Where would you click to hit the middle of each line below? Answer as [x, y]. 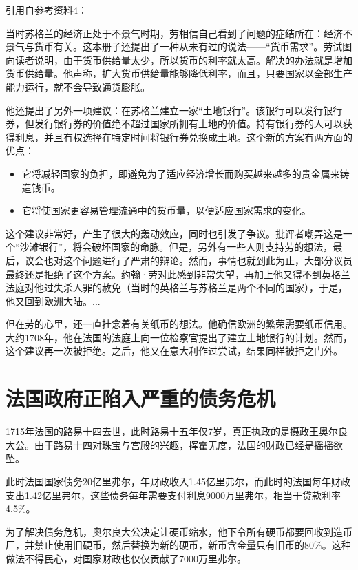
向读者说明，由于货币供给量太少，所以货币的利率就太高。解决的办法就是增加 [179, 60]
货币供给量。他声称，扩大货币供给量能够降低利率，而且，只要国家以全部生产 [179, 73]
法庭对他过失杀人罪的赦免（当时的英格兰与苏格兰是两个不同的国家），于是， [177, 287]
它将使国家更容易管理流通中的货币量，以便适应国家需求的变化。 [166, 210]
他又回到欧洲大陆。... [53, 300]
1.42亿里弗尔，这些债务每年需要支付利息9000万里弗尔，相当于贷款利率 [182, 495]
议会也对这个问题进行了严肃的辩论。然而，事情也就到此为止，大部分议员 [188, 260]
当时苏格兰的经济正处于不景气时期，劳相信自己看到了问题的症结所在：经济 [174, 33]
